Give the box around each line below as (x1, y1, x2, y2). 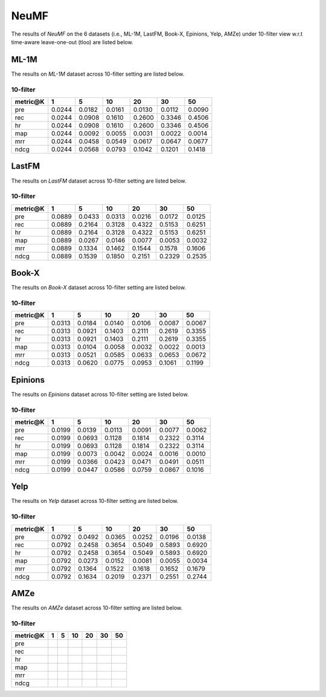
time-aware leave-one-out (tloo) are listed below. (11, 38, 133, 45)
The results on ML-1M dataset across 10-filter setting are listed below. (11, 70, 185, 77)
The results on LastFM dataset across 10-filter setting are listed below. (11, 177, 187, 184)
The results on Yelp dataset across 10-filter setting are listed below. (11, 498, 179, 505)
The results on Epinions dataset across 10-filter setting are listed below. (11, 391, 190, 398)
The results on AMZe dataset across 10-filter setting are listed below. (11, 605, 183, 612)
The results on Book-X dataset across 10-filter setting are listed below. (11, 284, 187, 291)
